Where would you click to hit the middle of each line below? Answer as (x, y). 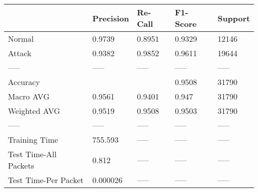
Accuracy (24, 82)
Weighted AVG (34, 111)
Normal (21, 39)
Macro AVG (29, 96)
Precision (111, 18)
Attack (20, 53)
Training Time (33, 140)
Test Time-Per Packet (46, 180)
